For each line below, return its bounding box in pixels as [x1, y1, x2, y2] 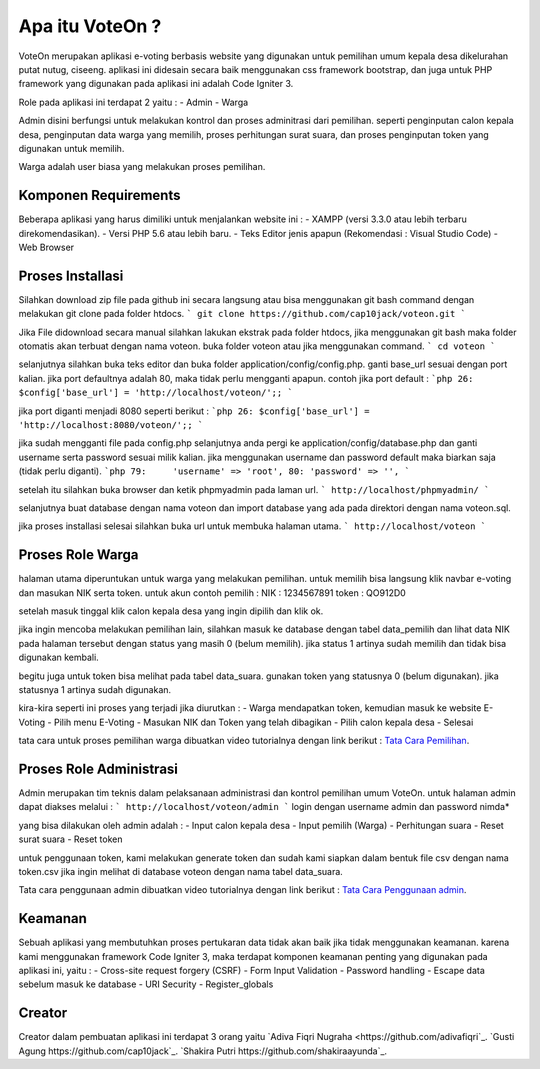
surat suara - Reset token [18, 833, 123, 845]
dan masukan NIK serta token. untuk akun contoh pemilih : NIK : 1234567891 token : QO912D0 [18, 586, 407, 599]
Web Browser [18, 241, 75, 253]
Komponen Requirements [18, 187, 181, 204]
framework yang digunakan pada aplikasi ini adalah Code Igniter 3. [18, 78, 294, 90]
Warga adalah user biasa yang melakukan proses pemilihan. [18, 161, 266, 173]
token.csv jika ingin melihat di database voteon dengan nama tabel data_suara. [18, 866, 344, 878]
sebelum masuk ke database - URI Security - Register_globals [18, 978, 274, 990]
